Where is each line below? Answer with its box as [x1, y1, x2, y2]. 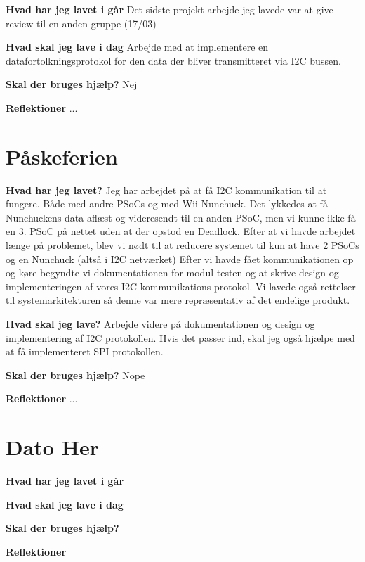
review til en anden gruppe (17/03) [6, 15, 157, 30]
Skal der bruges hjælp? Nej [6, 77, 138, 91]
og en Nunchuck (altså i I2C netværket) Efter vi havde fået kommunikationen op [6, 251, 354, 266]
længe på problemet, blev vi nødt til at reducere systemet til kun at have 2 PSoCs [6, 238, 359, 253]
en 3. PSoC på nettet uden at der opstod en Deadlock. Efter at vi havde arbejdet [6, 224, 356, 238]
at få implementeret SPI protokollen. [6, 344, 164, 359]
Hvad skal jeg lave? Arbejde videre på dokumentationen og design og [6, 317, 315, 331]
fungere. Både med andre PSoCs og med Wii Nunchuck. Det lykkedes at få [6, 196, 328, 211]
